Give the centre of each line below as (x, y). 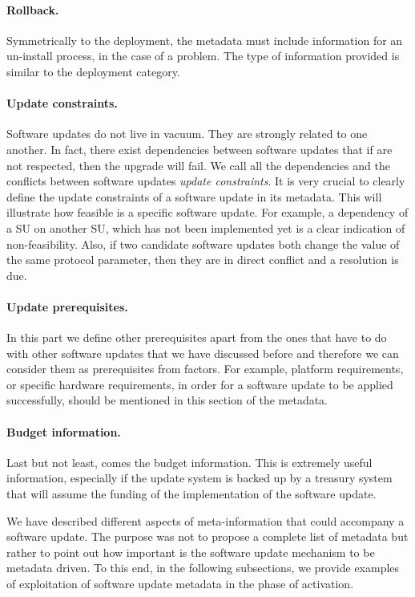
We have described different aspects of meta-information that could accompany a (205, 520)
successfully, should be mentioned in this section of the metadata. (167, 400)
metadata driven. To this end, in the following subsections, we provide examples (203, 568)
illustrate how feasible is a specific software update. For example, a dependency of (207, 212)
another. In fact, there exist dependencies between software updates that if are (199, 149)
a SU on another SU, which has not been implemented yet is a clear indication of (206, 227)
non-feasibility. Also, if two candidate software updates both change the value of (203, 244)
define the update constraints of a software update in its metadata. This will (194, 196)
